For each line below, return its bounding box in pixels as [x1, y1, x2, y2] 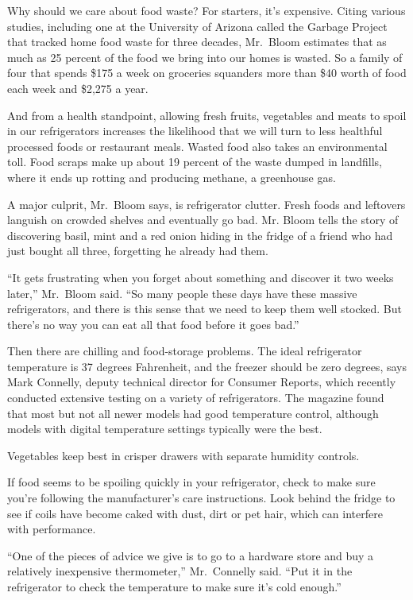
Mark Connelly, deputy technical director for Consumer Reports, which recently [7, 374, 396, 390]
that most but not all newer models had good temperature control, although [7, 405, 379, 421]
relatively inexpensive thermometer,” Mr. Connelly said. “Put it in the [7, 563, 353, 579]
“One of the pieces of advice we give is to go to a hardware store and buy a [7, 547, 374, 563]
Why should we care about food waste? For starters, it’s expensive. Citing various [7, 2, 406, 18]
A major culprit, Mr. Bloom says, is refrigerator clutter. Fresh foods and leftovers [7, 195, 406, 212]
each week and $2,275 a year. [7, 79, 149, 96]
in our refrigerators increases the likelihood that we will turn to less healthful [7, 122, 383, 139]
